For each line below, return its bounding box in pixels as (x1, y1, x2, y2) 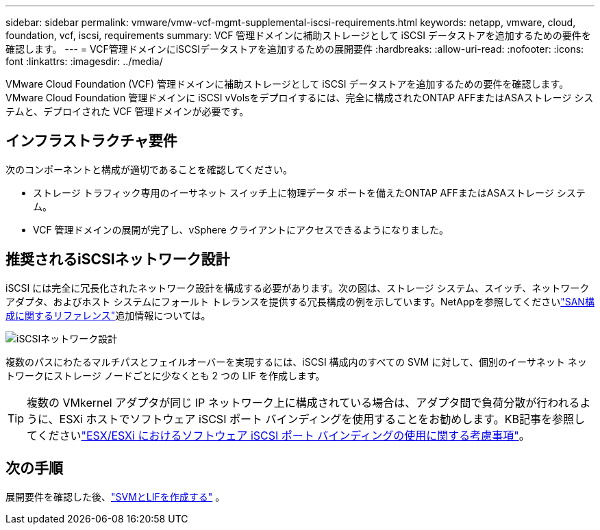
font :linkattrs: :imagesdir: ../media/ (5, 55, 163, 67)
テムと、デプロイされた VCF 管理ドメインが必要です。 (5, 105, 249, 117)
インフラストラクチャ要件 (5, 132, 177, 150)
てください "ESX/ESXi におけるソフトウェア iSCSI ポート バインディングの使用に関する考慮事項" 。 (27, 428, 530, 442)
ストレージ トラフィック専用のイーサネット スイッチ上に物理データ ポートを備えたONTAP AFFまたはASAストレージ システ (33, 186, 586, 199)
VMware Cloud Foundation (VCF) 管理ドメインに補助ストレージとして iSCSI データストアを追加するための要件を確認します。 (5, 78, 569, 90)
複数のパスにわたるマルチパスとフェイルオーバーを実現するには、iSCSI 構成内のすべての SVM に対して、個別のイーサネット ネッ (5, 355, 587, 368)
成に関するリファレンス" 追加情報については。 (5, 309, 211, 321)
